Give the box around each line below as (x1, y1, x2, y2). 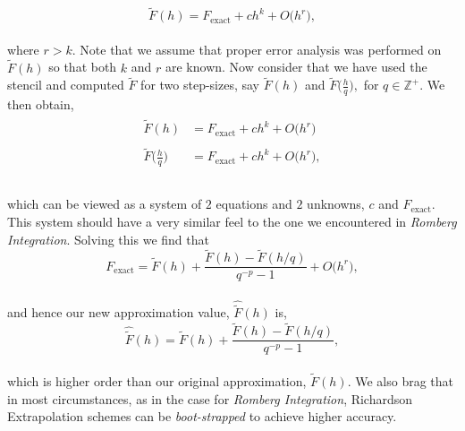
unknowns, (307, 194, 365, 213)
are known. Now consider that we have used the (165, 57, 427, 76)
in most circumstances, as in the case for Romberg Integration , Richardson (7, 389, 413, 408)
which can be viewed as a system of (7, 194, 202, 213)
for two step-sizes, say (140, 75, 260, 94)
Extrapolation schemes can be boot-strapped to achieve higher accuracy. (7, 407, 397, 426)
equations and (216, 194, 292, 213)
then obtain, (7, 95, 74, 114)
